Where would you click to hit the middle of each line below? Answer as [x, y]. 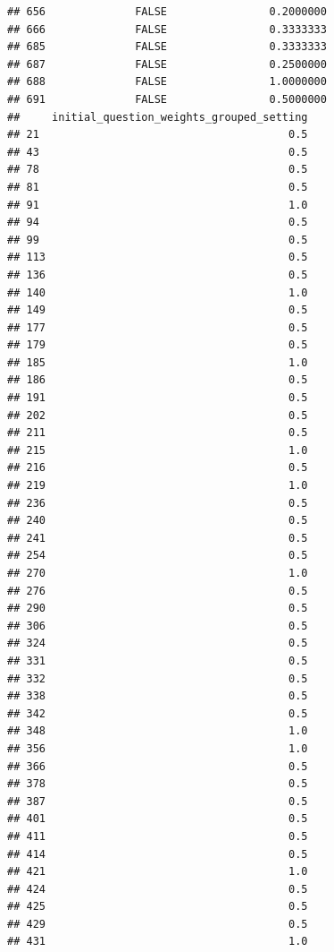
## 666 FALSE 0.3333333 [167, 29]
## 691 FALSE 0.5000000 [167, 99]
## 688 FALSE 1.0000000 [167, 82]
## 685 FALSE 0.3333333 [167, 47]
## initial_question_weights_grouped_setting [158, 117]
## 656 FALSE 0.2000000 [167, 12]
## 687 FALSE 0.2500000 [167, 64]
